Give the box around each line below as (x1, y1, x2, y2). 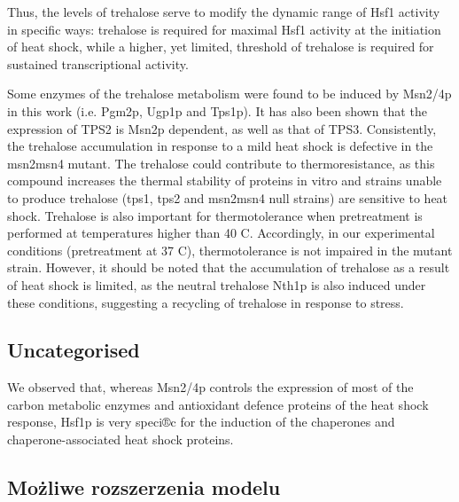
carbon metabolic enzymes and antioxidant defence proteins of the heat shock (7, 395, 429, 413)
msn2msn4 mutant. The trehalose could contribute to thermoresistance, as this (7, 153, 435, 172)
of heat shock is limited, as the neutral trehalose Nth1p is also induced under (7, 275, 426, 294)
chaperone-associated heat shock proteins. (7, 430, 234, 449)
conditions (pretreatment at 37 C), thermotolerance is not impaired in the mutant (7, 240, 453, 259)
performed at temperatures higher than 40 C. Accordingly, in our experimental (7, 224, 435, 242)
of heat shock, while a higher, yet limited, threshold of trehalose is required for (7, 37, 434, 56)
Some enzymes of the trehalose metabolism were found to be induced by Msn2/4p (7, 84, 452, 103)
